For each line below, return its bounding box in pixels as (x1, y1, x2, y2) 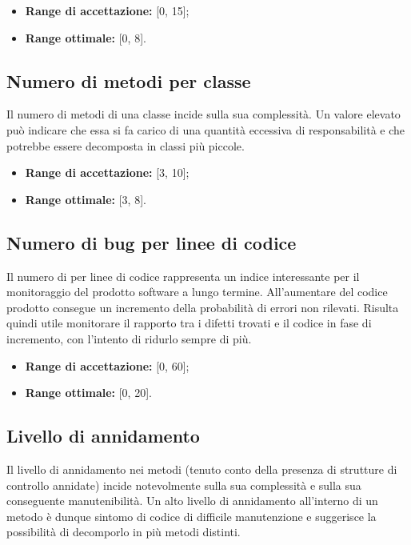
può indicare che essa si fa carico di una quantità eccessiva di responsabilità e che (6, 121, 405, 138)
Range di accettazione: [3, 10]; (25, 164, 190, 181)
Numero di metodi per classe (6, 68, 251, 93)
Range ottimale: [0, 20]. (25, 384, 152, 401)
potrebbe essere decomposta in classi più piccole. (6, 137, 245, 154)
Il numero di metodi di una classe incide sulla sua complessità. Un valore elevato (6, 106, 401, 122)
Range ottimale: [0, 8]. (25, 29, 146, 46)
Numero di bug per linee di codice (6, 230, 297, 254)
